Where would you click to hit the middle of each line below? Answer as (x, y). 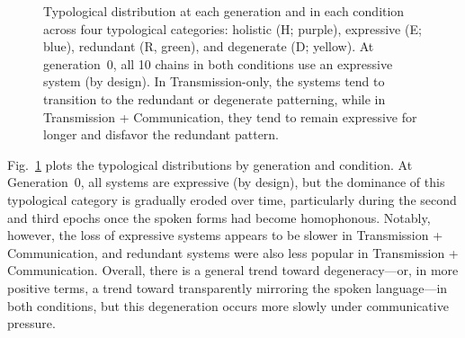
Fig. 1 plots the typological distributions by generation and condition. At (210, 164)
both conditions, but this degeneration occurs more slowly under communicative (228, 305)
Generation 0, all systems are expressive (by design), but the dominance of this (226, 182)
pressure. (31, 323)
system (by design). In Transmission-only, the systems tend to (214, 81)
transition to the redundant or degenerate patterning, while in (215, 98)
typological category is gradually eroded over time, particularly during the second (232, 199)
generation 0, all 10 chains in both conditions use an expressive (218, 63)
